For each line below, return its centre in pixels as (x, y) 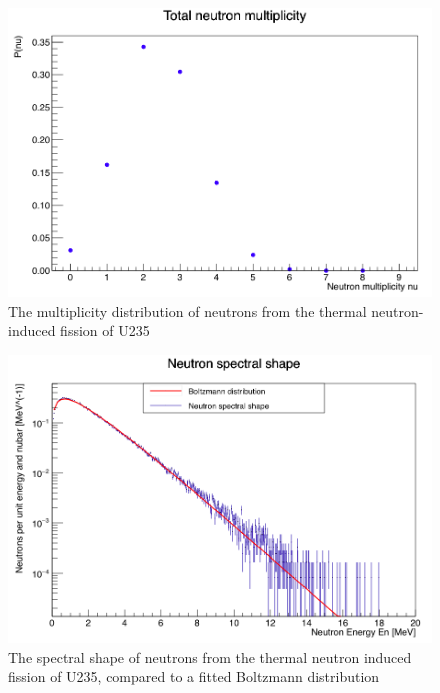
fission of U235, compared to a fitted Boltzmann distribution (194, 676)
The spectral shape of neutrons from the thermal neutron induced (210, 656)
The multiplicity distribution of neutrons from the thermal (187, 310)
